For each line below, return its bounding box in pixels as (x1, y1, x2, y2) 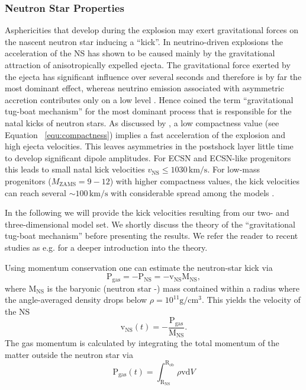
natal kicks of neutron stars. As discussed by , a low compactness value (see (5, 116, 279, 129)
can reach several (5, 186, 66, 199)
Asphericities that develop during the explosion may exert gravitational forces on (5, 24, 298, 36)
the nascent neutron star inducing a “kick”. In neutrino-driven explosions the (5, 35, 283, 47)
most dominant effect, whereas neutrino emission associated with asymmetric (5, 82, 284, 94)
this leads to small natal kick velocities (5, 163, 145, 175)
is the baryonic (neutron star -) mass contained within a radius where (47, 282, 299, 294)
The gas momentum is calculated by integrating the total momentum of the (5, 337, 279, 349)
